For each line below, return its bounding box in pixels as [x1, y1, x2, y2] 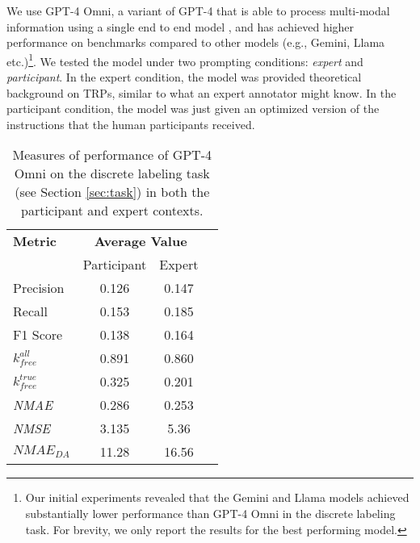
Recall [13, 302, 48, 321]
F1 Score [13, 325, 63, 345]
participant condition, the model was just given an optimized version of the [6, 100, 380, 117]
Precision [13, 278, 65, 298]
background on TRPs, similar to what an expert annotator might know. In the [6, 84, 397, 101]
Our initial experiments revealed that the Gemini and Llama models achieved [25, 489, 409, 506]
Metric [13, 232, 57, 251]
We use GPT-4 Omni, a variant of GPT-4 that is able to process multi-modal [6, 2, 390, 19]
